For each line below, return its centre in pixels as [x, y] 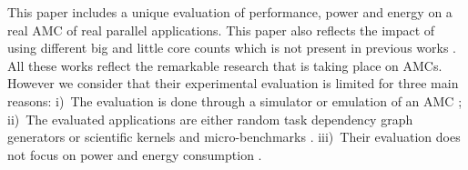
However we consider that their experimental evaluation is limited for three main [233, 83]
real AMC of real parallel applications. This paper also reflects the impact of [221, 30]
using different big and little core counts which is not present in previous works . [232, 48]
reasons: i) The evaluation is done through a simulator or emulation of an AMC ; [235, 100]
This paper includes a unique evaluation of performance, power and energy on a [230, 12]
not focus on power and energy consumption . [135, 154]
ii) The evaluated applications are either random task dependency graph [210, 119]
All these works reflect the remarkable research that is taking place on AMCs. [225, 65]
